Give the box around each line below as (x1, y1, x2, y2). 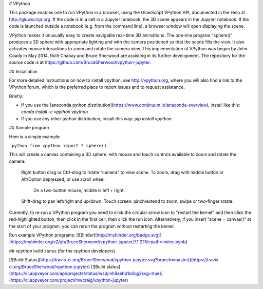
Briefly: (9, 93, 24, 99)
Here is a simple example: (9, 134, 61, 139)
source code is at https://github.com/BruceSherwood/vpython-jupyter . (9, 59, 151, 65)
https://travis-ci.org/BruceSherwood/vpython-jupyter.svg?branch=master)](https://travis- (40, 257, 221, 263)
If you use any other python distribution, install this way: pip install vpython (21, 116, 172, 121)
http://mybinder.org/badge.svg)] (96, 232, 162, 238)
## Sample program (9, 125, 49, 131)
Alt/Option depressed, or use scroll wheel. (21, 176, 106, 182)
